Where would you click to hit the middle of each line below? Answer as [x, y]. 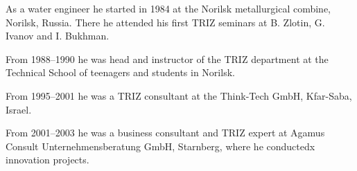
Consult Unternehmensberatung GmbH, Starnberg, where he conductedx [160, 146]
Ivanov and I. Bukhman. [58, 36]
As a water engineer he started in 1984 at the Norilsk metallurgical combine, [168, 8]
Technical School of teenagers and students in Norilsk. [120, 72]
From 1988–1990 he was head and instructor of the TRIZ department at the [167, 58]
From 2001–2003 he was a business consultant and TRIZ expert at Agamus [165, 133]
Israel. [19, 109]
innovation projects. [47, 160]
